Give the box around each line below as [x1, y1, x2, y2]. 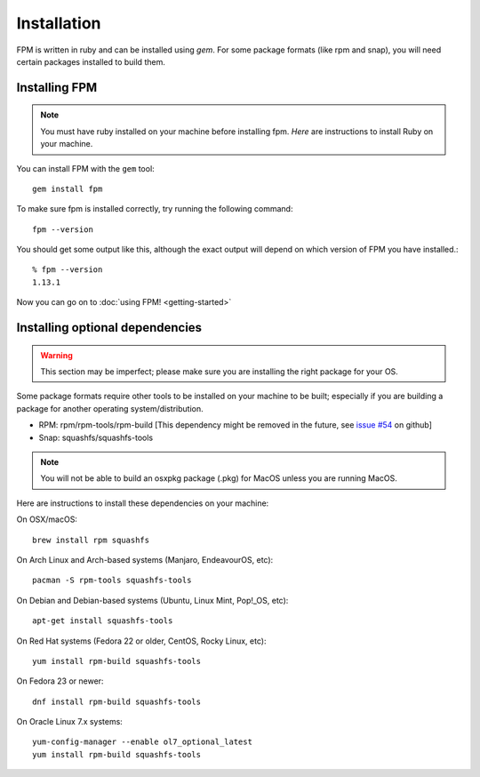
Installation [16, 13, 101, 33]
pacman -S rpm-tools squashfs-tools [32, 575, 192, 586]
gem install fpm [32, 183, 103, 194]
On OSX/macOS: [16, 514, 77, 525]
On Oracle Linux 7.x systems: [16, 717, 124, 727]
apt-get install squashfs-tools [32, 616, 173, 626]
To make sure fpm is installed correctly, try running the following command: [16, 204, 293, 214]
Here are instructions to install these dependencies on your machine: [16, 498, 269, 509]
